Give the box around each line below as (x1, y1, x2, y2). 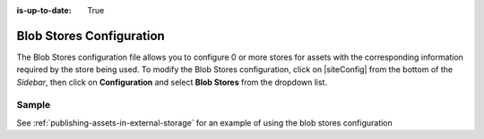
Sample (16, 99, 51, 111)
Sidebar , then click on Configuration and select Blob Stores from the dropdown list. (16, 77, 327, 87)
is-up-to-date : (16, 5, 72, 15)
